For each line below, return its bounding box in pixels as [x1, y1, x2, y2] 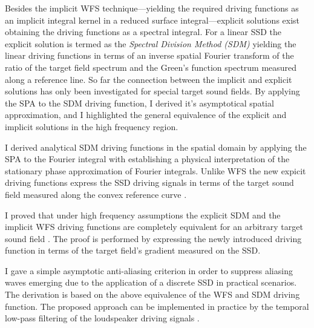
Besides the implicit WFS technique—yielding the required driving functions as [5, 2, 299, 14]
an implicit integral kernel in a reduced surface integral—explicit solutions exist [5, 13, 300, 26]
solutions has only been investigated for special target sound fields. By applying [5, 85, 300, 97]
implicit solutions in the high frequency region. [5, 120, 178, 133]
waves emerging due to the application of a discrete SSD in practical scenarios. [5, 276, 297, 289]
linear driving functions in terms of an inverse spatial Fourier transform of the [5, 49, 294, 62]
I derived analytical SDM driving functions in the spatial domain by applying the [5, 140, 307, 153]
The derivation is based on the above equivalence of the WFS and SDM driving [5, 288, 300, 301]
